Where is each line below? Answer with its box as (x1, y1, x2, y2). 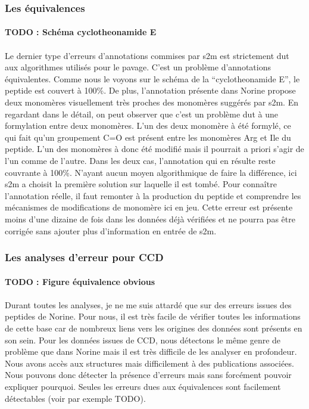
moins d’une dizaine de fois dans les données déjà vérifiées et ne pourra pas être (5, 212, 295, 225)
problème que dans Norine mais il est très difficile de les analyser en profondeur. (5, 345, 297, 358)
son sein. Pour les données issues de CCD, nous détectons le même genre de (5, 333, 281, 346)
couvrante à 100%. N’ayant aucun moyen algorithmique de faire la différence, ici (5, 166, 297, 178)
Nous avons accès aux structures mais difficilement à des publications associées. (5, 357, 294, 369)
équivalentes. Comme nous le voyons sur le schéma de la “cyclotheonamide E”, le (5, 72, 300, 85)
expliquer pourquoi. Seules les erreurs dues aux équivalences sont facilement (5, 380, 281, 392)
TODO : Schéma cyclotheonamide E (5, 26, 157, 38)
